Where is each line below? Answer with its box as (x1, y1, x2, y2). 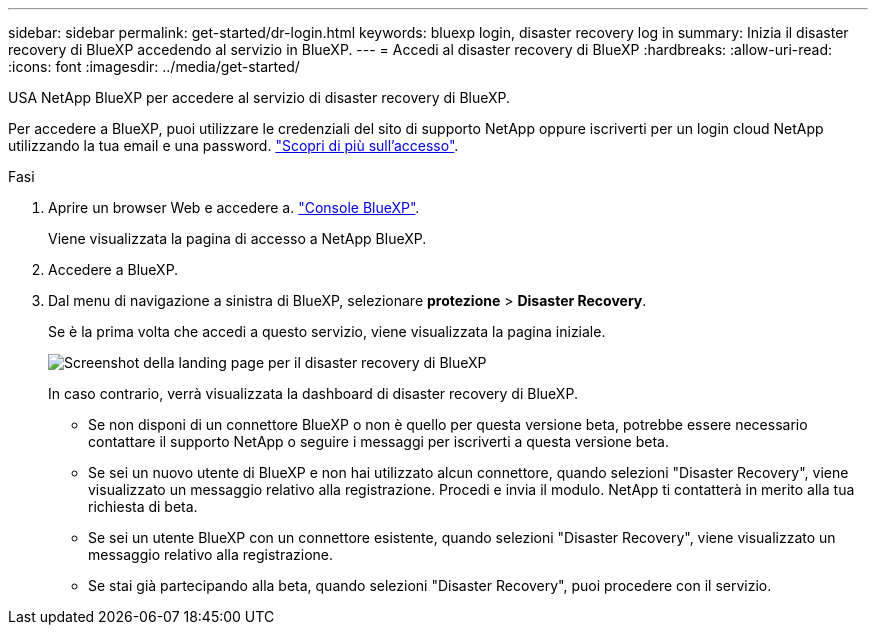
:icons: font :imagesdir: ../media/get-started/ (8, 58, 300, 75)
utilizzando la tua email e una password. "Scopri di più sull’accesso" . (8, 137, 459, 154)
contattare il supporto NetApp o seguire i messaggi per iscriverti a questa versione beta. (88, 433, 669, 450)
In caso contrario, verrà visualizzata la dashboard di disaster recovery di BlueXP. (48, 385, 578, 402)
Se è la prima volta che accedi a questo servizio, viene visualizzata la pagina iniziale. (48, 323, 606, 340)
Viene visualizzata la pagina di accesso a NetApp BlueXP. (48, 230, 427, 247)
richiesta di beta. (88, 498, 198, 515)
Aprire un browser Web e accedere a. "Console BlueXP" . (48, 199, 420, 216)
